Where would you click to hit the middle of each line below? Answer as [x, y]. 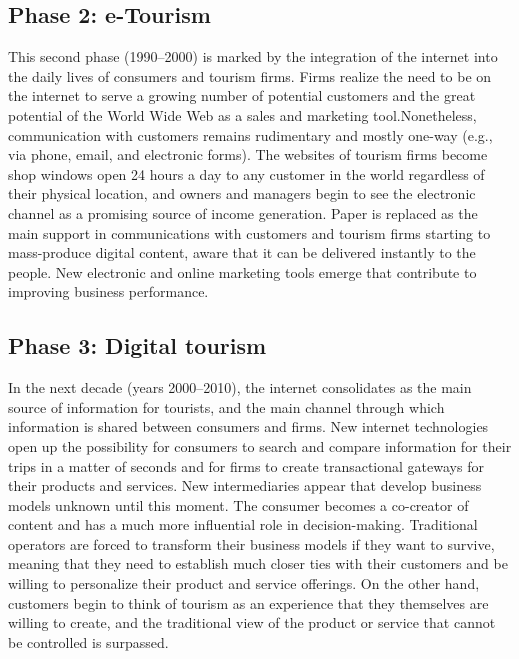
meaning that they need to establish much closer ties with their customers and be [258, 563]
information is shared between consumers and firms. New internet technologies [248, 426]
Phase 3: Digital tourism [137, 345]
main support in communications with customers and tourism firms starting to [249, 232]
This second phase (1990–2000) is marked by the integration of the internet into [253, 56]
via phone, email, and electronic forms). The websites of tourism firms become [248, 154]
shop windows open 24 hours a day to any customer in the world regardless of [246, 173]
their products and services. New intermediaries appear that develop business [245, 485]
